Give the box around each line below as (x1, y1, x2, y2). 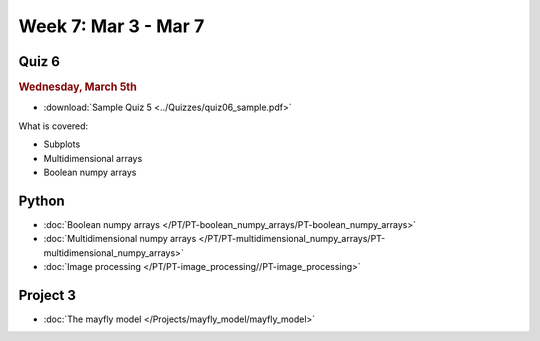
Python (18, 192, 65, 209)
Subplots (43, 138, 81, 150)
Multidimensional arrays (43, 152, 143, 164)
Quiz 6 (18, 53, 60, 70)
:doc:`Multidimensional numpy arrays (43, 233, 197, 245)
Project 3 (18, 286, 77, 304)
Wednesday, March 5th (18, 80, 137, 94)
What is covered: (18, 120, 89, 132)
